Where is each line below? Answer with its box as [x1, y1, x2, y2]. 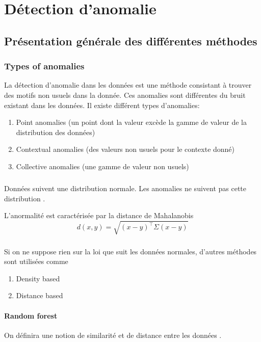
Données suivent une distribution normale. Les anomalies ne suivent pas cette [4, 182, 247, 193]
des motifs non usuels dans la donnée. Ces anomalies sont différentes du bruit [4, 89, 246, 100]
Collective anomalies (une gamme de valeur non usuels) [16, 161, 189, 171]
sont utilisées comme [4, 256, 68, 267]
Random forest [4, 310, 58, 321]
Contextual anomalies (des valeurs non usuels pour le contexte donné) [16, 144, 235, 154]
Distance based [16, 290, 63, 301]
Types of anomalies [4, 60, 85, 72]
